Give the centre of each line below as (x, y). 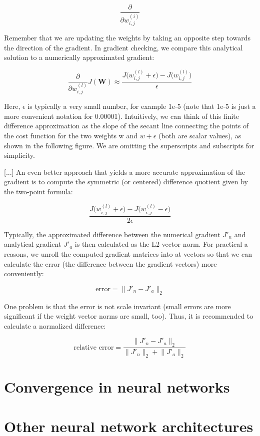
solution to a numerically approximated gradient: (79, 57)
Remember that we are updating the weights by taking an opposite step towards (127, 38)
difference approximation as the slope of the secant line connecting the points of (126, 126)
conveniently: (24, 273)
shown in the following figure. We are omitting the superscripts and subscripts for (129, 145)
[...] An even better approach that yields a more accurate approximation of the (125, 172)
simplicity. (19, 155)
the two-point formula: (38, 192)
